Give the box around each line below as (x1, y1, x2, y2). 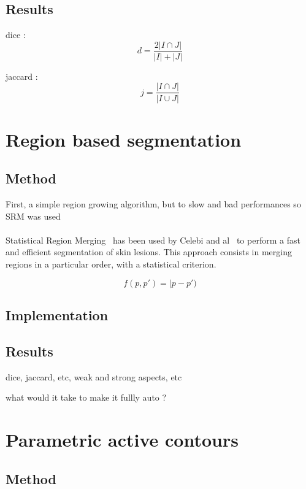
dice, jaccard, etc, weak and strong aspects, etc (6, 370, 182, 383)
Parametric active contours (6, 427, 239, 452)
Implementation (6, 306, 109, 325)
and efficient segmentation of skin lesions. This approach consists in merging (6, 245, 292, 258)
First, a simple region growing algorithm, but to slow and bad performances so (6, 198, 301, 210)
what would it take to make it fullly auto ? (6, 391, 167, 404)
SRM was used (6, 209, 61, 222)
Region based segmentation (6, 126, 242, 152)
